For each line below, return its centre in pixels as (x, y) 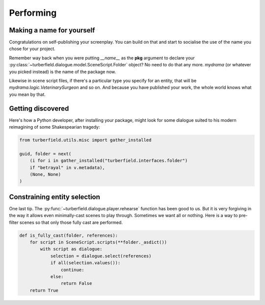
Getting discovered (39, 108)
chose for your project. (32, 49)
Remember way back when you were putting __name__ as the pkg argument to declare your (102, 58)
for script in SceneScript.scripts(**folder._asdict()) (98, 242)
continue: (72, 270)
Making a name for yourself (52, 30)
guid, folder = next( (45, 154)
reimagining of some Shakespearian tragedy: (54, 127)
